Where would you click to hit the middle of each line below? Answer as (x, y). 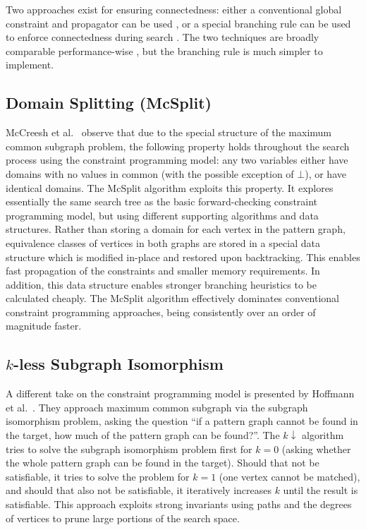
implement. (30, 65)
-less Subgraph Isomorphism (118, 364)
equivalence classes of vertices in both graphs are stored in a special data (163, 242)
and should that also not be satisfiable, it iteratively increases (139, 490)
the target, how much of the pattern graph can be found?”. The (143, 435)
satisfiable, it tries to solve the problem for (98, 476)
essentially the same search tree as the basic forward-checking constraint (162, 201)
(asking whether (316, 448)
